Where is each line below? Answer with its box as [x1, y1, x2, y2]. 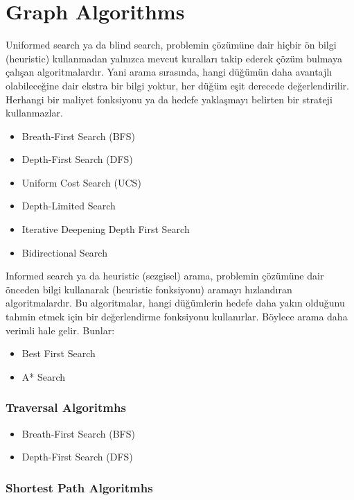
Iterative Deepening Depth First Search [21, 222, 190, 236]
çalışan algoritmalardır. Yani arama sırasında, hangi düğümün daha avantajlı [6, 64, 333, 79]
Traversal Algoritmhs [6, 399, 126, 416]
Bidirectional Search [21, 245, 107, 259]
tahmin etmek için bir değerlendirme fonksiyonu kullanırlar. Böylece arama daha [6, 309, 348, 324]
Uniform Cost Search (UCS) [21, 175, 141, 189]
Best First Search [21, 346, 96, 361]
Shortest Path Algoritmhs [6, 479, 153, 496]
